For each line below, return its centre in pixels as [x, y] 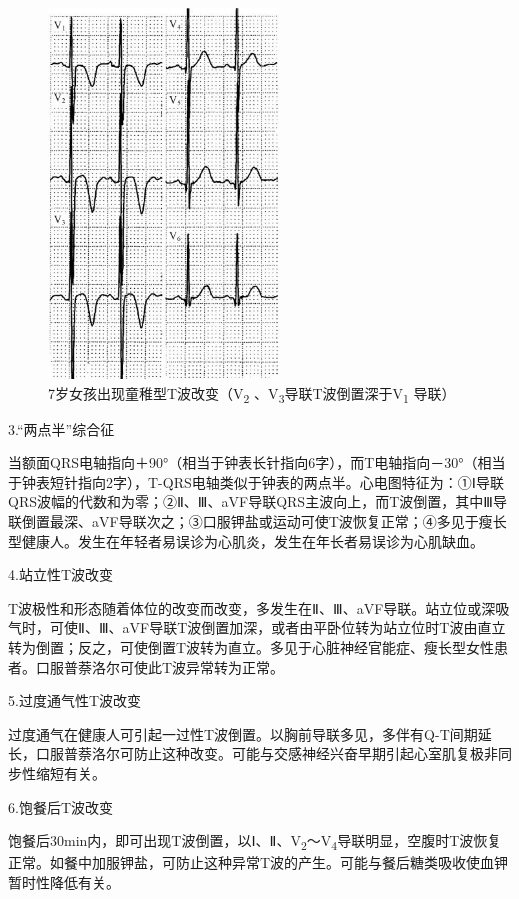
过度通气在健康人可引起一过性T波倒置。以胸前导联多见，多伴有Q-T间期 [243, 733]
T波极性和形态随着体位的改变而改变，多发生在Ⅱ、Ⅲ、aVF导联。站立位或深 [252, 607]
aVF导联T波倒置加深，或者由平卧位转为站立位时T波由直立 [314, 627]
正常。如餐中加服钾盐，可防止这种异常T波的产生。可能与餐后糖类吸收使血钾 [258, 862]
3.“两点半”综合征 [61, 428]
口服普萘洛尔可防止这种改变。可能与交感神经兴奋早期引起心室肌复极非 [266, 753]
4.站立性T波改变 [60, 574]
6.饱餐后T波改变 [60, 806]
